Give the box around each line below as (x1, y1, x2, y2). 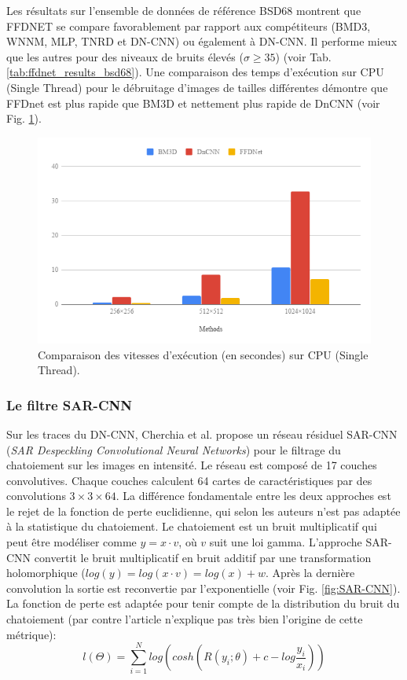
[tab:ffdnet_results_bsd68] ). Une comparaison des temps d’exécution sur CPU (6, 64, 384, 80)
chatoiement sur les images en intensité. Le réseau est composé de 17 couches (6, 457, 377, 473)
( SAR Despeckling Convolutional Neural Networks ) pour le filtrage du (6, 441, 341, 458)
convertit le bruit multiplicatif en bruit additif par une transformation (34, 549, 372, 565)
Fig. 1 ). (6, 110, 42, 127)
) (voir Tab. (275, 48, 332, 64)
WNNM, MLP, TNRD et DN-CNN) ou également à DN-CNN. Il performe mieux (6, 33, 398, 50)
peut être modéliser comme (6, 534, 137, 550)
